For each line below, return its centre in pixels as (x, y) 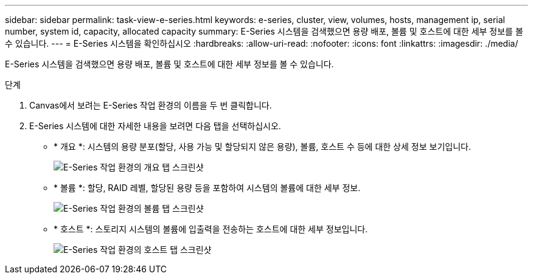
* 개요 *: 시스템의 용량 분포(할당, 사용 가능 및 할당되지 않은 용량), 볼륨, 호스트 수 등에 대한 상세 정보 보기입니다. (262, 146)
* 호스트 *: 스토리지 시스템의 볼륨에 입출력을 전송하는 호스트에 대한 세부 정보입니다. (211, 229)
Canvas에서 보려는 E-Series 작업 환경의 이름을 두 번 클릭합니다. (151, 105)
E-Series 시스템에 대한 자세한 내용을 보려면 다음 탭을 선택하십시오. (155, 126)
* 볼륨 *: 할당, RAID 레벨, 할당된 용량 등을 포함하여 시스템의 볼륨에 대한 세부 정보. (207, 188)
